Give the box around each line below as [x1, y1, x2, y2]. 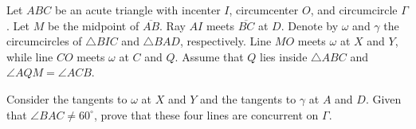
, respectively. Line [179, 33, 272, 49]
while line [6, 48, 53, 64]
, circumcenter [229, 2, 299, 18]
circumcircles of [6, 33, 82, 49]
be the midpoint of [47, 17, 139, 33]
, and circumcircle [310, 2, 398, 18]
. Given [365, 90, 402, 107]
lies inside [260, 48, 308, 64]
